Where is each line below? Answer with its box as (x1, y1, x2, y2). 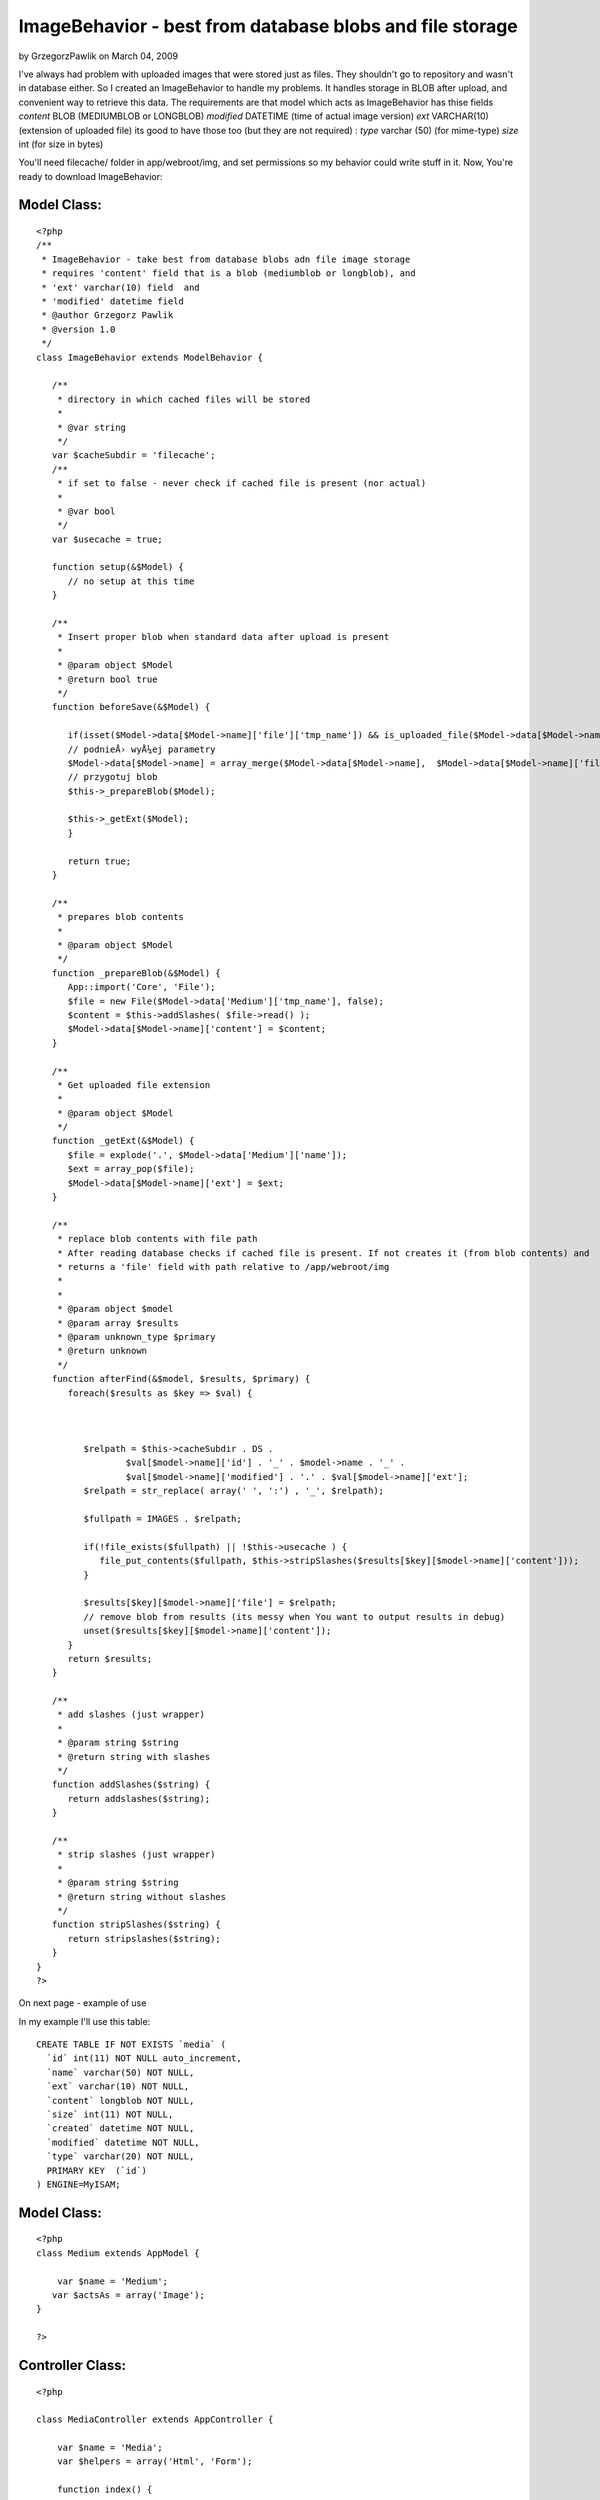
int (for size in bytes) (18, 138, 104, 150)
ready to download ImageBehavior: (18, 170, 164, 182)
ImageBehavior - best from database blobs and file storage (18, 15, 519, 37)
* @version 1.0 (41, 323, 116, 335)
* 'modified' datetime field (41, 296, 185, 307)
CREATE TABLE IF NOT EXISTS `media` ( (36, 2039, 227, 2050)
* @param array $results (56, 1317, 179, 1329)
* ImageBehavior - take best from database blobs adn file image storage (41, 253, 411, 265)
